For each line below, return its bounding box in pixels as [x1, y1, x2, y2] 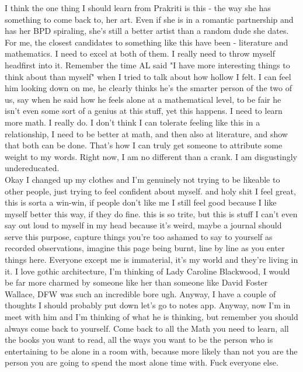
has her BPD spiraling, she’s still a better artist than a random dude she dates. [5, 25, 289, 37]
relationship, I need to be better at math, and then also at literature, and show [5, 127, 288, 140]
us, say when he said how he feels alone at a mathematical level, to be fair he [5, 93, 281, 105]
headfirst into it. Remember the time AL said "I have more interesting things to [5, 58, 290, 71]
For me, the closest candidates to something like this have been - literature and [5, 36, 288, 48]
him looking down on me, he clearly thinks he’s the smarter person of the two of [5, 82, 292, 94]
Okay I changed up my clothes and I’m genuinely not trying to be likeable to [5, 173, 280, 185]
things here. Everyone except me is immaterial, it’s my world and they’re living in [5, 253, 298, 266]
